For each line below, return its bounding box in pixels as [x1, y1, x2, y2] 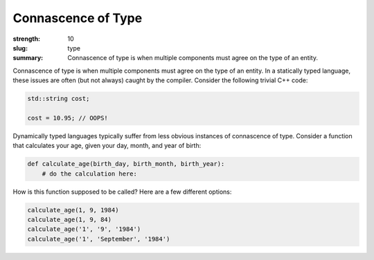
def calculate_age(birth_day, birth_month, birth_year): [27, 160, 225, 168]
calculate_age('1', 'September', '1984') [27, 235, 170, 243]
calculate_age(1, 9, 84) [27, 215, 112, 223]
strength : [12, 35, 41, 43]
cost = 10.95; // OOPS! [27, 114, 109, 122]
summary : [12, 54, 44, 62]
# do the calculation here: [42, 169, 138, 178]
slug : [12, 44, 28, 52]
